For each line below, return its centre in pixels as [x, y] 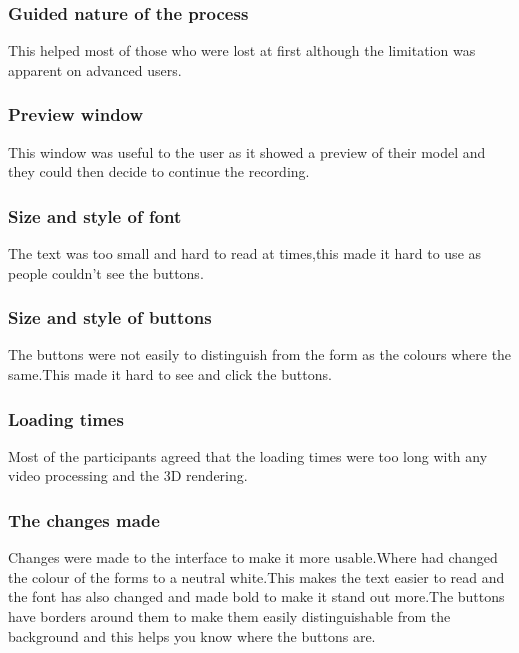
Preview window [76, 114]
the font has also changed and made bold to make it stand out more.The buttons [256, 596]
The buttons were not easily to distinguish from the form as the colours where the [260, 354]
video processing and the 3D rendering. [128, 475]
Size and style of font [95, 215]
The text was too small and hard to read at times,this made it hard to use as [245, 253]
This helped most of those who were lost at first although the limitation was [242, 50]
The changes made [84, 519]
